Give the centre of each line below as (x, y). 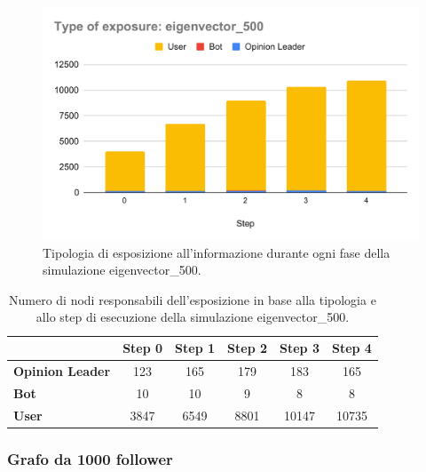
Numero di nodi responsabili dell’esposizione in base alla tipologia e (193, 299)
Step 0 (143, 348)
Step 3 (300, 348)
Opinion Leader (62, 370)
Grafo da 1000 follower (90, 458)
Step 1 (195, 348)
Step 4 (351, 348)
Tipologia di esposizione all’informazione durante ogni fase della (217, 252)
